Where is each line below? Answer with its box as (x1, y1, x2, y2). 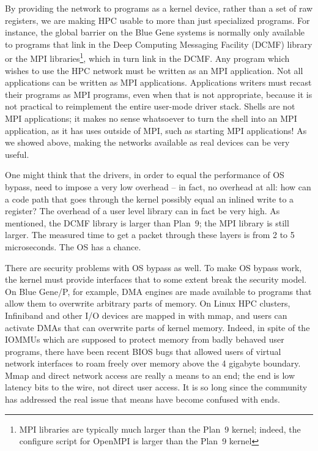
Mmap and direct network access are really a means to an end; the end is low (5, 368, 295, 381)
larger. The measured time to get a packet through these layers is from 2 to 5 (5, 228, 295, 241)
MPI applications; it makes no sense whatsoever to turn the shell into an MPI (5, 112, 297, 124)
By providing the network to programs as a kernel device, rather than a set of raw (5, 2, 313, 14)
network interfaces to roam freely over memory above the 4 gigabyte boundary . (5, 357, 301, 370)
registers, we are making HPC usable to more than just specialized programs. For (5, 13, 310, 26)
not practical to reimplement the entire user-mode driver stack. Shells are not (5, 100, 295, 113)
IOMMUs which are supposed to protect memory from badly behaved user (5, 333, 284, 346)
